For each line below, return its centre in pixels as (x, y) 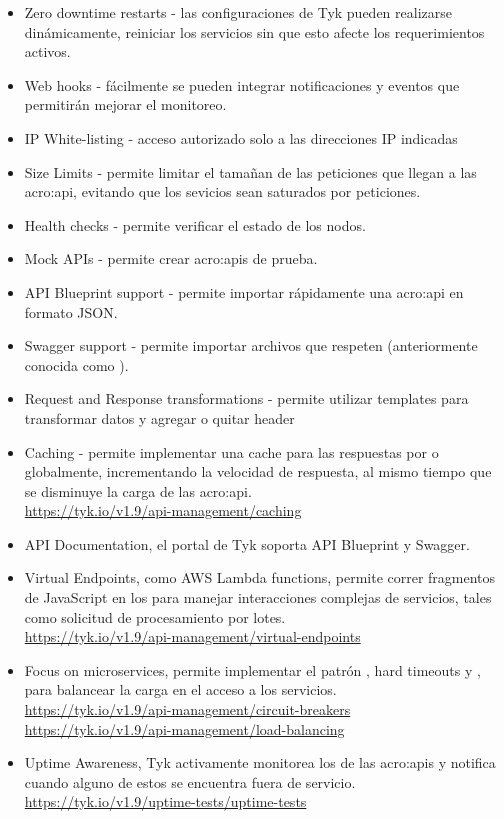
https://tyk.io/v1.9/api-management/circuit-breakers (187, 709)
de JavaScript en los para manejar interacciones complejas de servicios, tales (258, 597)
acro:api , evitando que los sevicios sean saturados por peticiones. (222, 191)
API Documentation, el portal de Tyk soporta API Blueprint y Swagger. (247, 543)
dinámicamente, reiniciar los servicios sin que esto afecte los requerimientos (254, 31)
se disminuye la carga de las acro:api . (138, 490)
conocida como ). (76, 364)
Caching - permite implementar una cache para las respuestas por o (231, 451)
